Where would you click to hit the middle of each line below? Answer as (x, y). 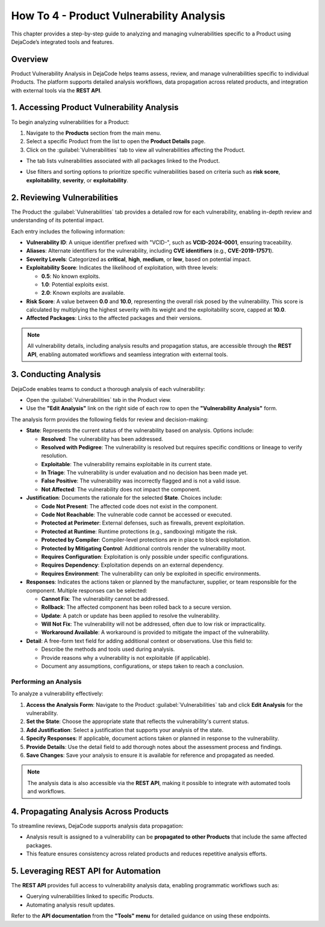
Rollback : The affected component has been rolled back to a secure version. (136, 607)
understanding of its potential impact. (57, 220)
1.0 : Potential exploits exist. (75, 284)
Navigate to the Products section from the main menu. (94, 133)
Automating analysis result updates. (71, 905)
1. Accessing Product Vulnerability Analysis (95, 107)
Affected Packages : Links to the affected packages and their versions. (114, 318)
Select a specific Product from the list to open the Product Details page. (116, 141)
